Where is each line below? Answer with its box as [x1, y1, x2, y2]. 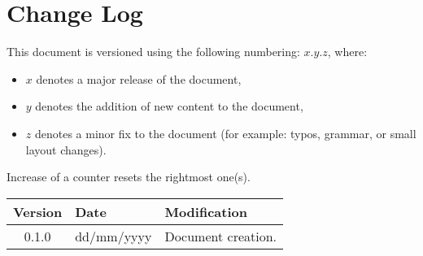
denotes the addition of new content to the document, [35, 98, 303, 115]
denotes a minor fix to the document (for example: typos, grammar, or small [34, 124, 416, 141]
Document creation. [164, 226, 277, 245]
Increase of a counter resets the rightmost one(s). [7, 168, 251, 185]
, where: [327, 43, 368, 60]
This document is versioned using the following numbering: [7, 43, 300, 60]
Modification [164, 202, 247, 221]
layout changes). [25, 141, 107, 158]
